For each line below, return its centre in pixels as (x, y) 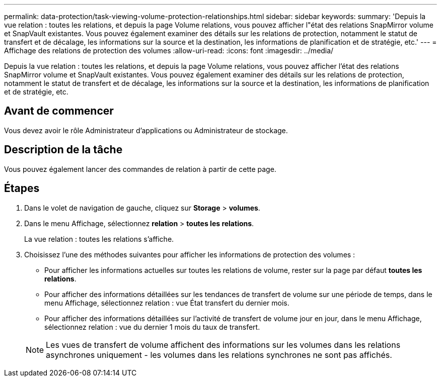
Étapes (22, 188)
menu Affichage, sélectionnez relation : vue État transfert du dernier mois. (167, 303)
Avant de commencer (59, 111)
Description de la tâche (63, 150)
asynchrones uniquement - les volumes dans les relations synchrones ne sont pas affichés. (219, 355)
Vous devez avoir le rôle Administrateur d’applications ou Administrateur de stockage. (146, 130)
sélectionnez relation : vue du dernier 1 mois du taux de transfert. (152, 327)
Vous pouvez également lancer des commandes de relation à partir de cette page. (140, 169)
